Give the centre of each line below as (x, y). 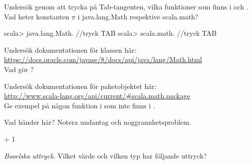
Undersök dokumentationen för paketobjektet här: (80, 86)
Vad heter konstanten (37, 16)
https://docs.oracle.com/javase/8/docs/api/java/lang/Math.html (103, 59)
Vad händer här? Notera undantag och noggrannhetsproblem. (98, 122)
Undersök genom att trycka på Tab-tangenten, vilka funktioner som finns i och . (126, 6)
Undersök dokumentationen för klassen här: (70, 49)
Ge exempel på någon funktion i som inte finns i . (80, 105)
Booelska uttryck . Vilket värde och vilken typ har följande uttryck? (106, 155)
